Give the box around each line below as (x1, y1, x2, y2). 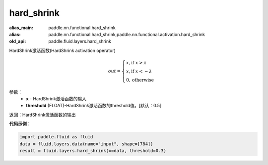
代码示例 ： (9, 121, 31, 127)
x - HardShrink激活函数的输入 (26, 96, 87, 102)
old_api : (9, 39, 26, 44)
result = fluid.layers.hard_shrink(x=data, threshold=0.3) (19, 148, 166, 154)
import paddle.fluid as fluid (19, 134, 93, 140)
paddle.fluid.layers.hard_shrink (48, 39, 112, 44)
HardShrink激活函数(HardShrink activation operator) (9, 47, 116, 53)
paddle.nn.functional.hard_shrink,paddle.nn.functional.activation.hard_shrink (48, 31, 205, 37)
